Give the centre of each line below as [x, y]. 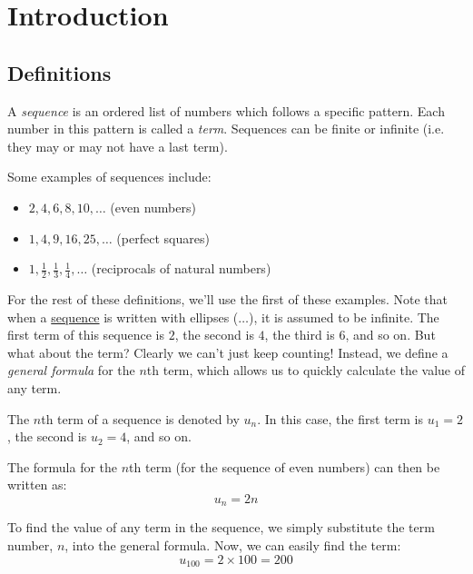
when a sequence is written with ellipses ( [123, 317]
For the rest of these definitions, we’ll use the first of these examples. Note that [227, 298]
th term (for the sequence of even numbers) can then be [285, 466]
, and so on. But [390, 335]
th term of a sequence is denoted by [140, 418]
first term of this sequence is [86, 335]
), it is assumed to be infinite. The [344, 317]
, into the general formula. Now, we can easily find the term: [233, 544]
